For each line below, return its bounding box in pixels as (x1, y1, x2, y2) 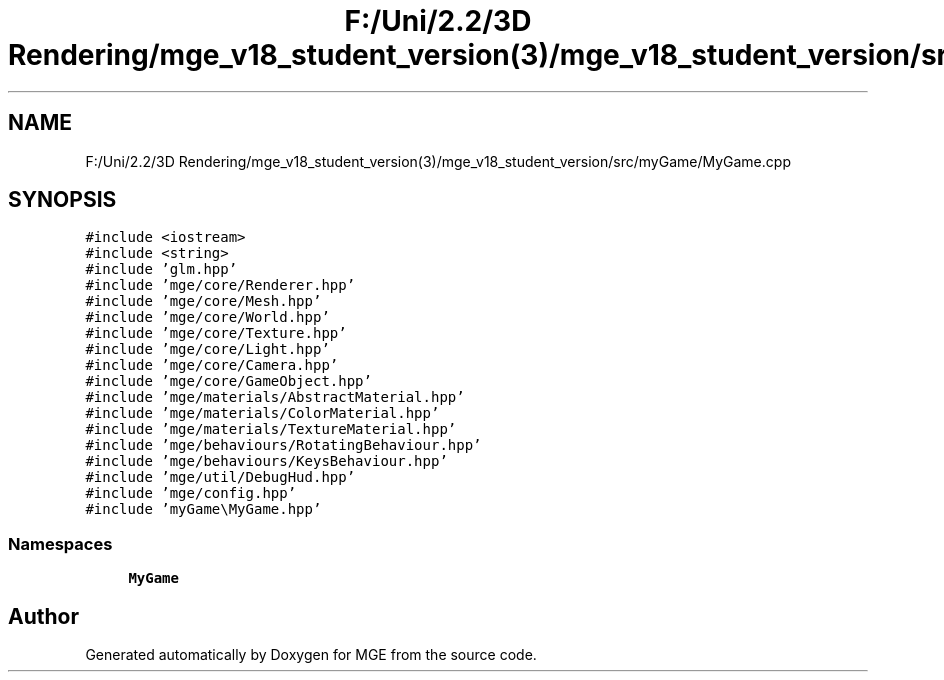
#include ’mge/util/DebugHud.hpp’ (85, 469, 356, 486)
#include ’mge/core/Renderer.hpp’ (85, 277, 356, 294)
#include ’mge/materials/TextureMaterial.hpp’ (85, 421, 457, 438)
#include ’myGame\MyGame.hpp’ (85, 501, 322, 518)
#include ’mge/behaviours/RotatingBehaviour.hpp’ (85, 437, 482, 454)
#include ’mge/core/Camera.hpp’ (85, 357, 339, 374)
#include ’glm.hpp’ (85, 261, 238, 278)
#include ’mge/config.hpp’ (85, 485, 297, 502)
